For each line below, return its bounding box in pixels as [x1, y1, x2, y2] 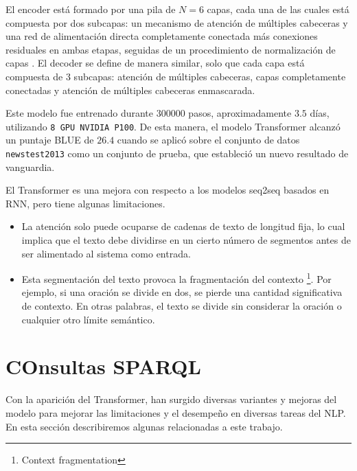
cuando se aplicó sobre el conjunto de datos [117, 133, 300, 147]
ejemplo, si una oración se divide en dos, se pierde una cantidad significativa [21, 285, 343, 299]
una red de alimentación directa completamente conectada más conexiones [5, 29, 318, 43]
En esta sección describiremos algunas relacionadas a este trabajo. [5, 419, 283, 433]
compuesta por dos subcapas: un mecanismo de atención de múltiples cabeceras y [5, 15, 348, 30]
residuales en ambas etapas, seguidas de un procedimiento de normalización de [5, 42, 336, 56]
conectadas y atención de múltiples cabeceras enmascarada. [5, 82, 255, 97]
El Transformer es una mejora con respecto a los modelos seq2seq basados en [5, 183, 330, 197]
